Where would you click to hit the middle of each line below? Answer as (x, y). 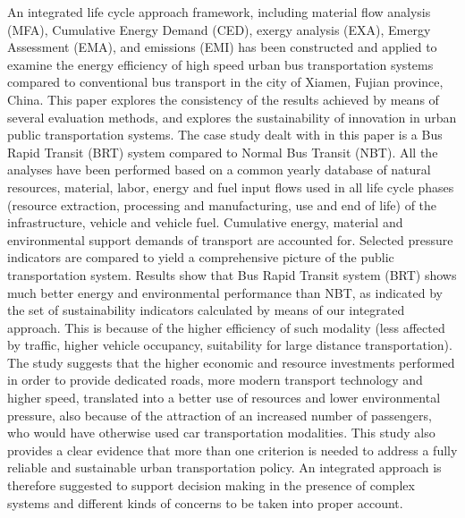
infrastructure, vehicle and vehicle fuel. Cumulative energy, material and (205, 222)
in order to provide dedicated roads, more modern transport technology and (215, 380)
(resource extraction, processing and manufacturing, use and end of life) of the (222, 204)
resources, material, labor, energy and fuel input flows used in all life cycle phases (231, 187)
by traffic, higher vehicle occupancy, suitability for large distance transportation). (230, 345)
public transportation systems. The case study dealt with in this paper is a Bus (225, 135)
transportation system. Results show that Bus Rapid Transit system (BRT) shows (232, 274)
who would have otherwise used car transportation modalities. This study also (221, 433)
